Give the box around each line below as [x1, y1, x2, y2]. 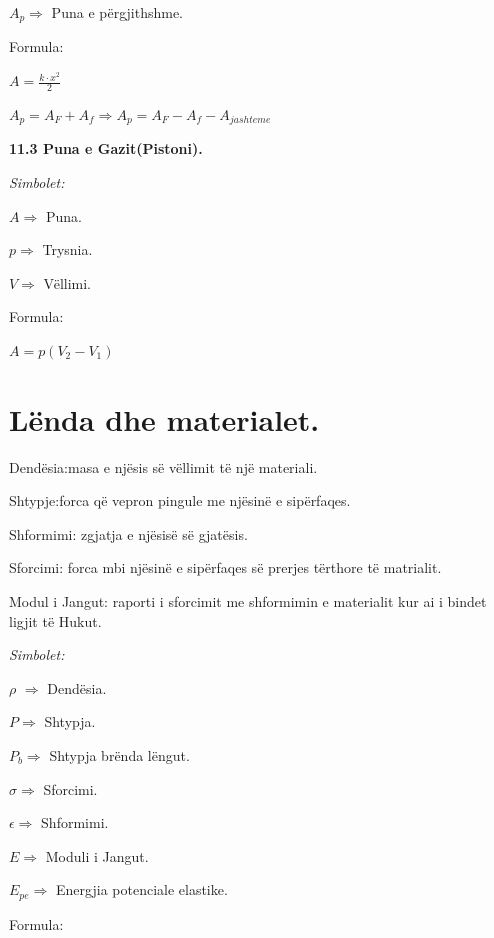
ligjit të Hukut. [9, 610, 102, 631]
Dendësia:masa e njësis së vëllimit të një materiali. [9, 456, 318, 477]
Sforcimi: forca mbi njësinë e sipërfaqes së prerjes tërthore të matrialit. [9, 557, 442, 578]
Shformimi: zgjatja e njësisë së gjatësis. [9, 523, 248, 544]
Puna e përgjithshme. [51, 2, 184, 22]
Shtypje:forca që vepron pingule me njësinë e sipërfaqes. [9, 490, 351, 511]
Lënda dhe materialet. [9, 398, 320, 439]
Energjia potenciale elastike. [56, 879, 228, 900]
